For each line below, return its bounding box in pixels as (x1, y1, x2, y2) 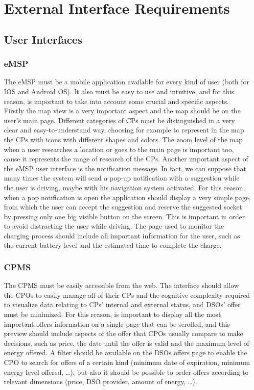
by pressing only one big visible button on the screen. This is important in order (4, 211, 245, 221)
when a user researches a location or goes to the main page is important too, (4, 144, 234, 154)
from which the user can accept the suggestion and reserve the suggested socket (4, 202, 242, 212)
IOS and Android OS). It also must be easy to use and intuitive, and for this (4, 86, 234, 96)
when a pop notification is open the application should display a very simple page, (4, 192, 251, 202)
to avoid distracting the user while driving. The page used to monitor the (4, 221, 224, 231)
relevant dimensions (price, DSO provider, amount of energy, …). (4, 376, 197, 387)
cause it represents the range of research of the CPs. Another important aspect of (4, 154, 249, 164)
